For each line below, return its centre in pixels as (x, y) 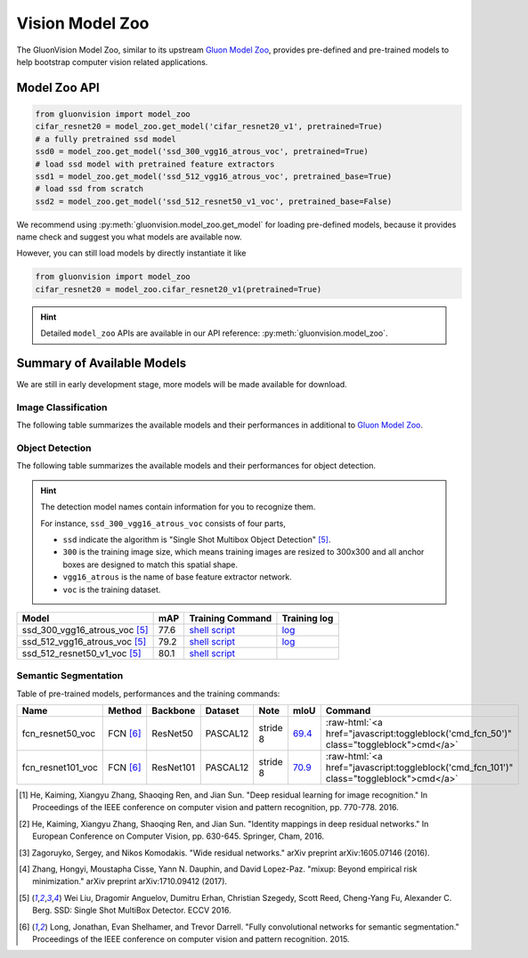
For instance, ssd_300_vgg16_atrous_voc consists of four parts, (163, 523)
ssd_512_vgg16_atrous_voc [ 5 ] (84, 641)
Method (125, 710)
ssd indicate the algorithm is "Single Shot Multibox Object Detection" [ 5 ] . (197, 540)
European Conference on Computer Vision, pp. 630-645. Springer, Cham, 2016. (179, 836)
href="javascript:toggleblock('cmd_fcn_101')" (419, 767)
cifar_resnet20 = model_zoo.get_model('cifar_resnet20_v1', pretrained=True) (209, 126)
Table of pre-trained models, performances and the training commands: (148, 694)
